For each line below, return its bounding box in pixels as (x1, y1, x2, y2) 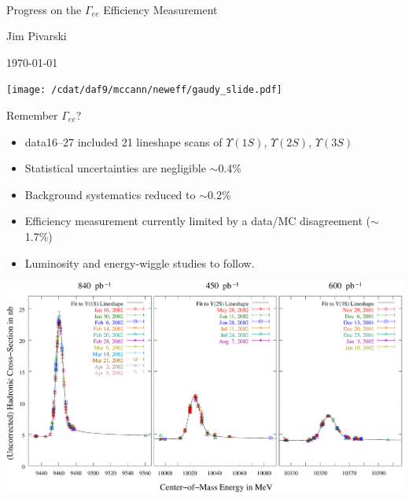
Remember (6, 107, 58, 124)
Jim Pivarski (6, 28, 67, 44)
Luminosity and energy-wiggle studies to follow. (24, 254, 255, 271)
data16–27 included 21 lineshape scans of (24, 133, 223, 150)
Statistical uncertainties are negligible (24, 160, 206, 176)
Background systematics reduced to (24, 186, 196, 202)
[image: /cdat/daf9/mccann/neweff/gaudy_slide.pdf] (6, 84, 282, 96)
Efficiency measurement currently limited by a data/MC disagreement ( (24, 213, 370, 229)
